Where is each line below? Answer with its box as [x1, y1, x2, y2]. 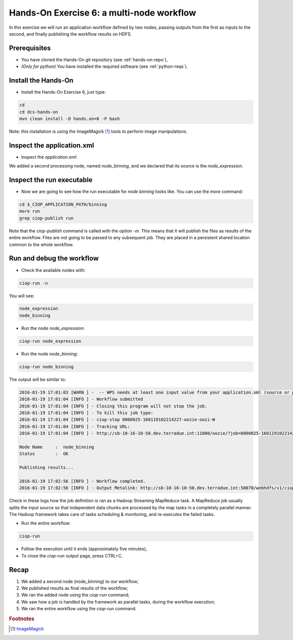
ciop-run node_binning [19, 364, 74, 370]
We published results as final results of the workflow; [21, 585, 128, 591]
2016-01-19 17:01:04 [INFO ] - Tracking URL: [19, 424, 130, 429]
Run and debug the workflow [9, 254, 99, 263]
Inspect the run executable [9, 176, 93, 184]
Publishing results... [19, 465, 74, 471]
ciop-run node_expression [19, 338, 82, 344]
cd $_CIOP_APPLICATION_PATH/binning [19, 202, 107, 207]
